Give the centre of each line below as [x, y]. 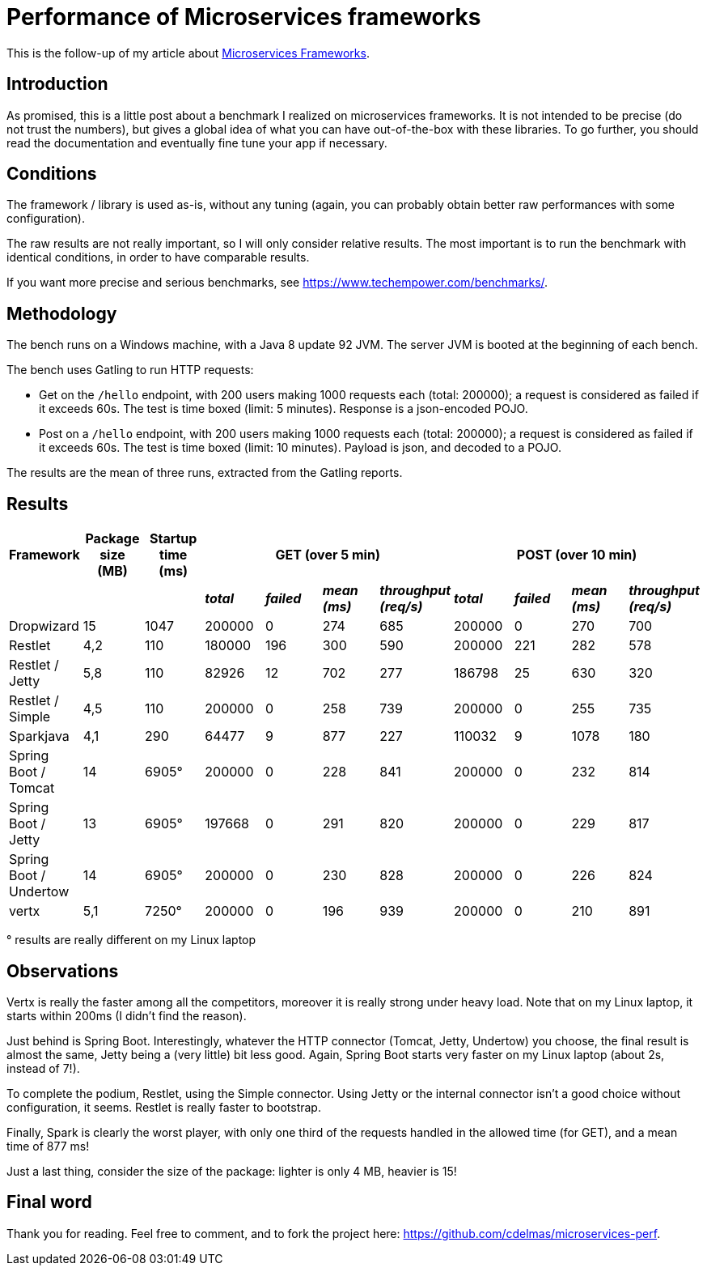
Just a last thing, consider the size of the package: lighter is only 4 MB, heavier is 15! [232, 1171]
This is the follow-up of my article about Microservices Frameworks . [188, 53]
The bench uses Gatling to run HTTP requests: [130, 370]
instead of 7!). [43, 1068]
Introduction [57, 84]
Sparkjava [39, 736]
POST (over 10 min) [577, 555]
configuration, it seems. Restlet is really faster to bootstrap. [164, 1107]
